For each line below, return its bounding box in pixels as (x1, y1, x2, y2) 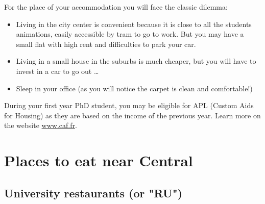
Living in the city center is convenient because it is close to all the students (16, 18, 252, 29)
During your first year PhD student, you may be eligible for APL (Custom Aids (4, 100, 254, 111)
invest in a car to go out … (16, 65, 99, 76)
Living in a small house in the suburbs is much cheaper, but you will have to (16, 56, 256, 66)
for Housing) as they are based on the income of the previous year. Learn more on (4, 110, 261, 120)
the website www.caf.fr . (4, 120, 77, 131)
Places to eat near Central (4, 150, 193, 171)
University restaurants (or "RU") (4, 185, 183, 200)
